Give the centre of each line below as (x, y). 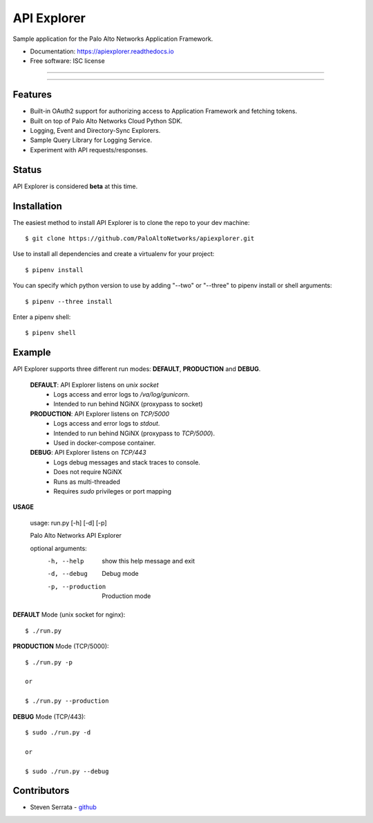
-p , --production (77, 586)
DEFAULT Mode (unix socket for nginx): (69, 615)
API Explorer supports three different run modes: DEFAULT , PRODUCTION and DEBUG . (137, 369)
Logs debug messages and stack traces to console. (127, 462)
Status (27, 170)
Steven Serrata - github (63, 807)
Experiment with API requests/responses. (89, 150)
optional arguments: (59, 548)
